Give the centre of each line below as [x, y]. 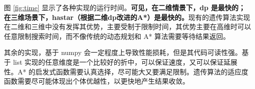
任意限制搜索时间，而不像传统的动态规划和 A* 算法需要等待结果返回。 [117, 36]
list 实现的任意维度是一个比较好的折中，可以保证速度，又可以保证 [118, 62]
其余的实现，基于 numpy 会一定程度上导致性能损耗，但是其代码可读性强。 [123, 52]
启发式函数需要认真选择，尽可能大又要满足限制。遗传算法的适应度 [142, 71]
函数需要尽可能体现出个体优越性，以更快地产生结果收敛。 [97, 81]
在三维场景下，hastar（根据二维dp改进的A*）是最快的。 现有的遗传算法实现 [127, 17]
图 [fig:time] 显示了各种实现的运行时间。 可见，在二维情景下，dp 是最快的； [125, 7]
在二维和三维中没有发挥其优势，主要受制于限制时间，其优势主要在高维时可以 [127, 27]
